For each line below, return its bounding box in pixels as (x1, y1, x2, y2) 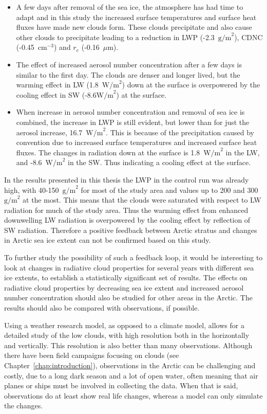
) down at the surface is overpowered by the (122, 79, 260, 90)
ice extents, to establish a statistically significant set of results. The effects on (4, 272, 247, 283)
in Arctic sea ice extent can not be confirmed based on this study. (4, 235, 211, 245)
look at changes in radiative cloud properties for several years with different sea (4, 262, 254, 273)
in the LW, (225, 147, 260, 157)
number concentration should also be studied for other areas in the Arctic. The (4, 292, 253, 303)
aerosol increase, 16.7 (16, 127, 83, 137)
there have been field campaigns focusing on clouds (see (4, 350, 179, 361)
